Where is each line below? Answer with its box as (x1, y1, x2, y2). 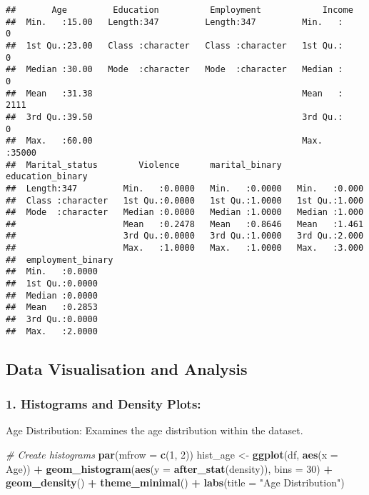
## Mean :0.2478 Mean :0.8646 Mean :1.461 (6, 219, 364, 229)
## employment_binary (6, 254, 113, 265)
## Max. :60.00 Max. (6, 136, 323, 146)
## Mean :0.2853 (6, 302, 98, 313)
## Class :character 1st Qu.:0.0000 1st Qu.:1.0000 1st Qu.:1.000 (6, 195, 364, 206)
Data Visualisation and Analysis (6, 357, 248, 379)
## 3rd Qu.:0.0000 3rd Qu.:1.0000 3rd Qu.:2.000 (6, 231, 364, 241)
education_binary (6, 171, 88, 182)
